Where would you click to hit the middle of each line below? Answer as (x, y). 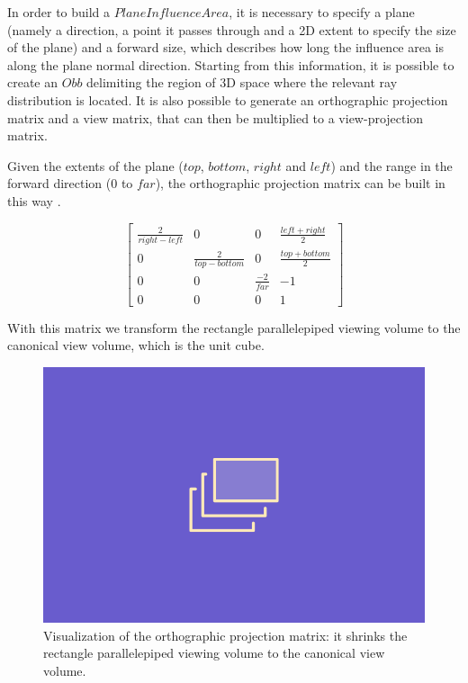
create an (33, 82)
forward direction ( (59, 183)
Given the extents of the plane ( (95, 165)
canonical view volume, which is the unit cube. (136, 345)
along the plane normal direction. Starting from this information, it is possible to (231, 64)
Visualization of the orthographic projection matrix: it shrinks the (225, 635)
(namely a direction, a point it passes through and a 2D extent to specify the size (232, 29)
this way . (34, 200)
